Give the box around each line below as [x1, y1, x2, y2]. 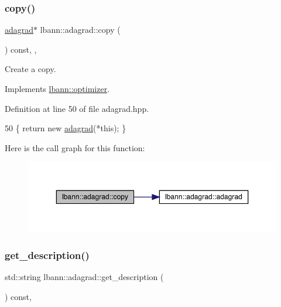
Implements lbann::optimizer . [5, 83, 110, 94]
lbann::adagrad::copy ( [40, 23, 121, 36]
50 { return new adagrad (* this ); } [5, 122, 126, 134]
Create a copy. [5, 63, 56, 75]
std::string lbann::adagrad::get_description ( [5, 271, 164, 283]
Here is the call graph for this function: [5, 141, 145, 153]
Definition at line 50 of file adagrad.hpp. [5, 102, 149, 114]
